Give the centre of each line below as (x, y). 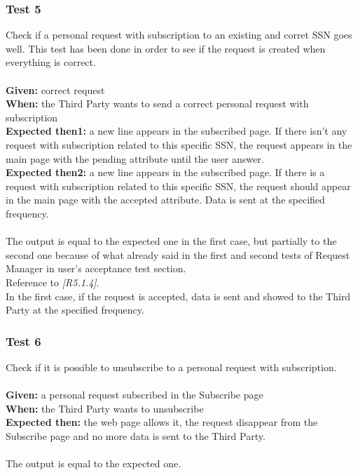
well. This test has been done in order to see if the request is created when (166, 48)
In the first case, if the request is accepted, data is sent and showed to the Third (178, 296)
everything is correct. (51, 62)
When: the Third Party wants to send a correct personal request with (157, 103)
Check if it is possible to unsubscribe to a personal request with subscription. (171, 367)
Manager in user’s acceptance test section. (96, 268)
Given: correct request (55, 89)
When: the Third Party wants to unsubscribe (105, 408)
